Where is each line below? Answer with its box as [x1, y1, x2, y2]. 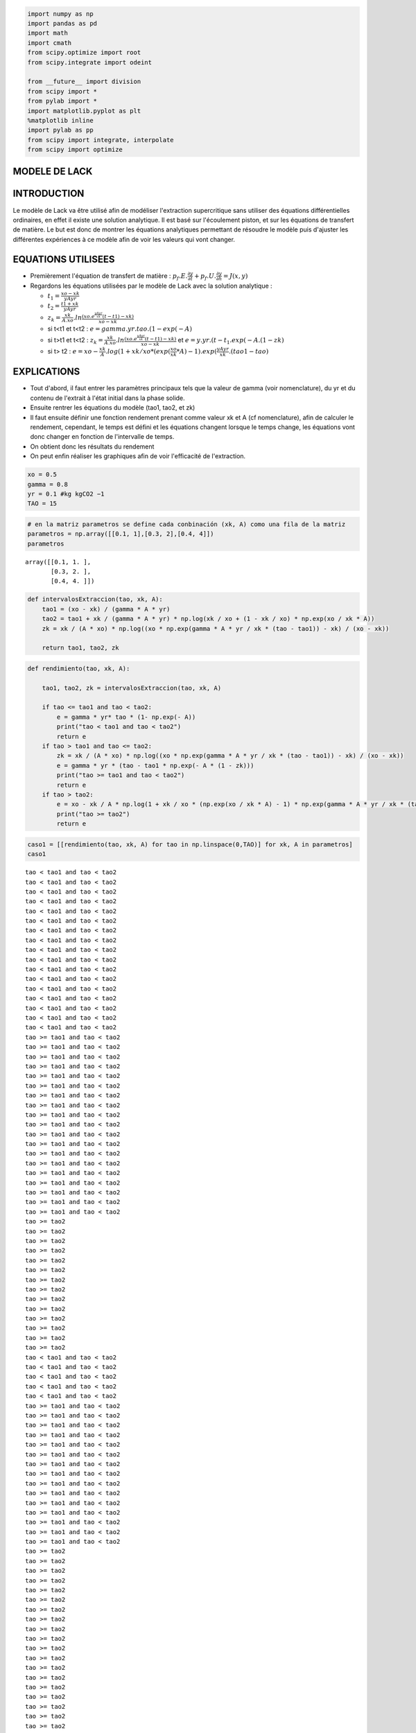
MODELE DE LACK [12, 166, 93, 177]
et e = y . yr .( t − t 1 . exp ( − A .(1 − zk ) [177, 336, 284, 346]
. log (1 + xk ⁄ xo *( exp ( [105, 347, 171, 356]
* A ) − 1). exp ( [176, 347, 218, 356]
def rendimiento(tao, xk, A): [27, 664, 130, 672]
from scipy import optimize [27, 146, 123, 154]
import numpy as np [27, 10, 94, 17]
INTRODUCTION [12, 188, 85, 200]
